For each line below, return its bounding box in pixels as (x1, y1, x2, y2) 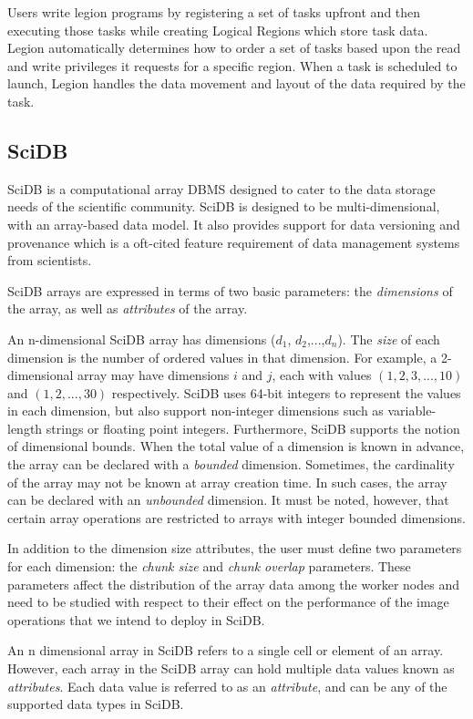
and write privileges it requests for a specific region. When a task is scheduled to (7, 56, 458, 75)
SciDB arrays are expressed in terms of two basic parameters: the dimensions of (7, 281, 453, 300)
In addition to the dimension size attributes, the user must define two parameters (7, 539, 462, 558)
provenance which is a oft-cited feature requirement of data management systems (7, 232, 460, 252)
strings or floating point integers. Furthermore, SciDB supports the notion (46, 418, 460, 437)
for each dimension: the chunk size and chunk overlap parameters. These (7, 557, 411, 576)
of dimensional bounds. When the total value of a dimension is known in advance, (7, 437, 465, 456)
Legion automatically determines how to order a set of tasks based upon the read (7, 38, 461, 57)
